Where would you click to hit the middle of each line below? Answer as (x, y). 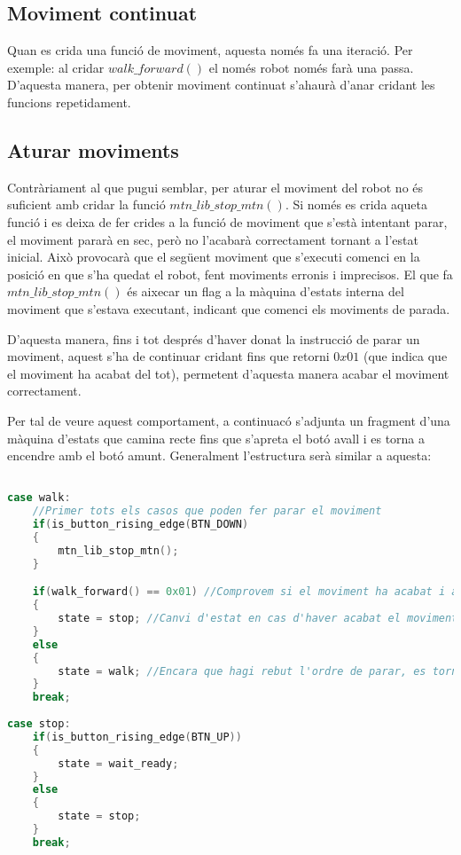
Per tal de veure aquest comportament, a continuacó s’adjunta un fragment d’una (229, 420)
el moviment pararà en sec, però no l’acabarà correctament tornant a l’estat (213, 239)
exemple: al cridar (56, 67)
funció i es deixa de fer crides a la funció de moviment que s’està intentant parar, (227, 221)
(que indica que (405, 356)
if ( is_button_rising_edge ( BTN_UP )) (137, 737)
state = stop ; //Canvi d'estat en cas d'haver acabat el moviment (258, 618)
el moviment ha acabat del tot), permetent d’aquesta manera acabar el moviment (228, 373)
